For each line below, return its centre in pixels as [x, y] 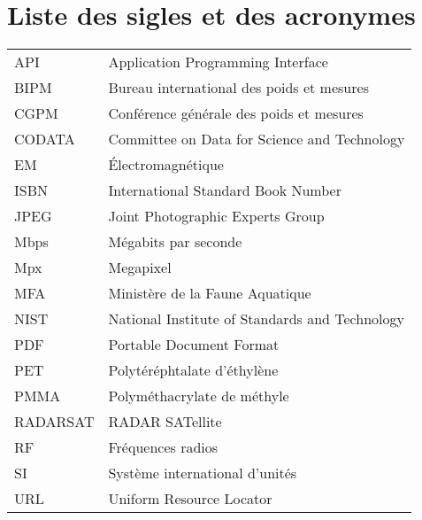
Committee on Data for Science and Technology [257, 139]
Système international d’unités [203, 473]
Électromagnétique [166, 165]
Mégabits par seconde [175, 242]
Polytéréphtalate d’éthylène [193, 370]
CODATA [45, 139]
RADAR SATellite [165, 422]
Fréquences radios [163, 447]
